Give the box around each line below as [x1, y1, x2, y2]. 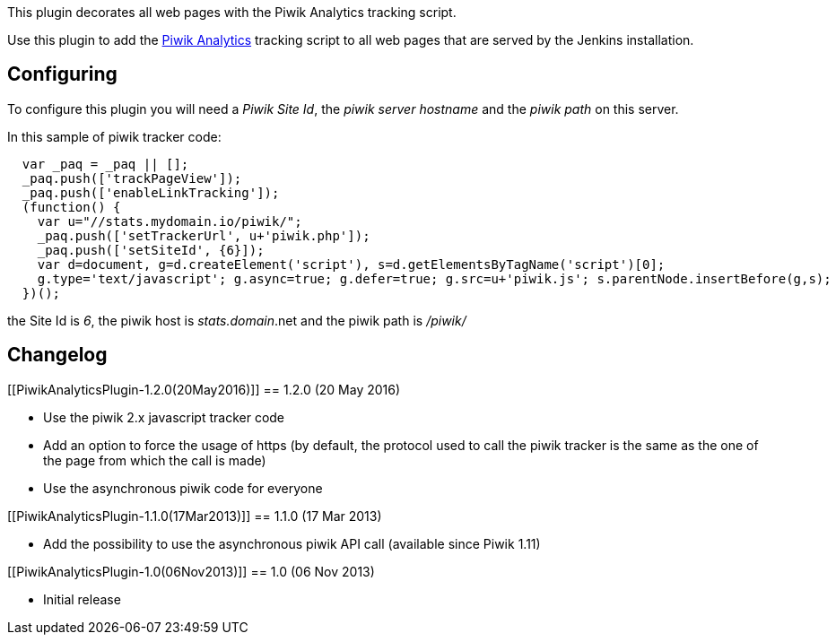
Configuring [7, 63, 118, 86]
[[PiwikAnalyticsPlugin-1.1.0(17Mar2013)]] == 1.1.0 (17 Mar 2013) [7, 508, 382, 524]
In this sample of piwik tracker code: [7, 128, 222, 144]
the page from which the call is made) [43, 452, 266, 468]
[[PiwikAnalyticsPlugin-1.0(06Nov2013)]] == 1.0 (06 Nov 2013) [7, 563, 375, 579]
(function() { [22, 199, 121, 214]
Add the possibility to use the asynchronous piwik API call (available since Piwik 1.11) [43, 535, 541, 551]
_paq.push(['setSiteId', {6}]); [37, 242, 265, 257]
